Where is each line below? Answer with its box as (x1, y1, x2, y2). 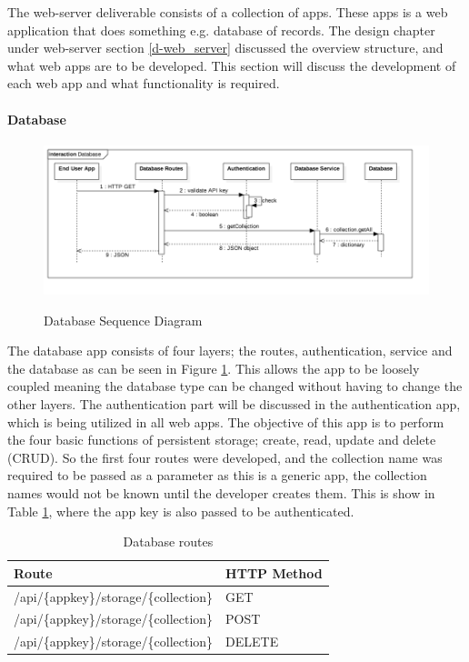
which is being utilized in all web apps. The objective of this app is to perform (7, 412, 444, 431)
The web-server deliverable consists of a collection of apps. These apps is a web (7, 3, 448, 21)
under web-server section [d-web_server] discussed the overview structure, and (7, 38, 444, 57)
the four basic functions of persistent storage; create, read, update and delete (7, 430, 436, 449)
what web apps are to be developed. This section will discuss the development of (7, 55, 456, 75)
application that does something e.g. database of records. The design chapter (7, 20, 435, 39)
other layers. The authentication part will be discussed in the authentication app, (7, 394, 461, 413)
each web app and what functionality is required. (7, 74, 280, 93)
